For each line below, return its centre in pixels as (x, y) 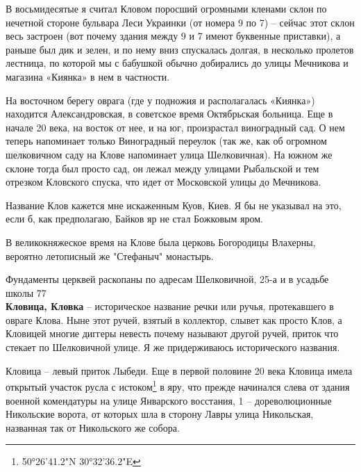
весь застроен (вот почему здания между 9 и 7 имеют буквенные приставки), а (173, 36)
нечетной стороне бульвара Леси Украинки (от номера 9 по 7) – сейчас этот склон (180, 22)
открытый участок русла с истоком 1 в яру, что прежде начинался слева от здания (178, 385)
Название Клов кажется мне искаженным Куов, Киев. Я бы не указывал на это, (174, 205)
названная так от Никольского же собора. (93, 427)
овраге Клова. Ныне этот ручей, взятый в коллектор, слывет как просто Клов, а (174, 319)
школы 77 (26, 292)
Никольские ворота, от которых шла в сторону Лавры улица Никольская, (160, 414)
